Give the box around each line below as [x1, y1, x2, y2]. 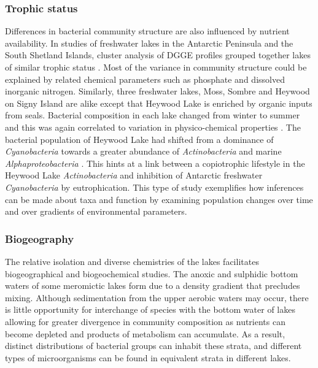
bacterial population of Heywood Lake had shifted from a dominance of [5, 132, 274, 145]
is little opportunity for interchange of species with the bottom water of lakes [5, 303, 295, 316]
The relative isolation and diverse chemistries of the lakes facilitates [5, 255, 259, 267]
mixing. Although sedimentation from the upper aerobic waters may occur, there [5, 291, 309, 304]
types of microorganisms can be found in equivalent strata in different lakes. [5, 351, 291, 364]
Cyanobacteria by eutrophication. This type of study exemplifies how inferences [5, 180, 304, 193]
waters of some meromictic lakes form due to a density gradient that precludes [5, 279, 300, 292]
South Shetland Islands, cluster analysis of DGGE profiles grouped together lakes [5, 48, 311, 61]
